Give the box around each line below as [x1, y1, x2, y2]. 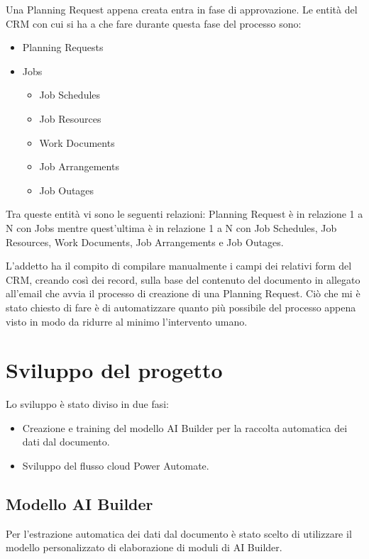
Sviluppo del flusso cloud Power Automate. [22, 458, 209, 472]
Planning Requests [22, 40, 104, 55]
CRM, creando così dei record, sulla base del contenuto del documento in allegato [6, 272, 360, 287]
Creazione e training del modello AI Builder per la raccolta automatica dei [22, 420, 348, 435]
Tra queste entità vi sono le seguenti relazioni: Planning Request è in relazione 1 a [6, 206, 363, 221]
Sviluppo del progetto [6, 355, 223, 384]
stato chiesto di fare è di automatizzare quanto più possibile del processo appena [6, 299, 356, 314]
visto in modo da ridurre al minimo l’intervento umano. [6, 314, 248, 328]
